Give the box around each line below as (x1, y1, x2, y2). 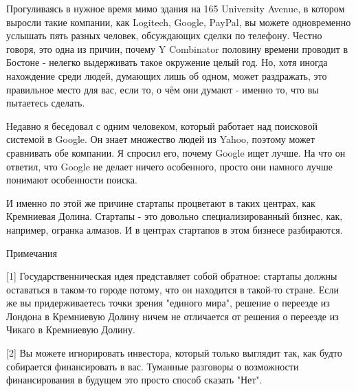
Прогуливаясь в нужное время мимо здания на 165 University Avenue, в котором (6, 1, 345, 15)
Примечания (6, 245, 58, 260)
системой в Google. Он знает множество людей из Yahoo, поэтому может (6, 132, 315, 146)
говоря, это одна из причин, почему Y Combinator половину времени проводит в (6, 41, 348, 56)
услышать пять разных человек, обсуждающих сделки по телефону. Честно (6, 28, 322, 43)
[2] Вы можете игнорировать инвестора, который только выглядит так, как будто (6, 346, 342, 360)
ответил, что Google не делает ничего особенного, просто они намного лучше (6, 159, 333, 173)
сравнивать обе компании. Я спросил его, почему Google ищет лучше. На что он (6, 145, 346, 159)
